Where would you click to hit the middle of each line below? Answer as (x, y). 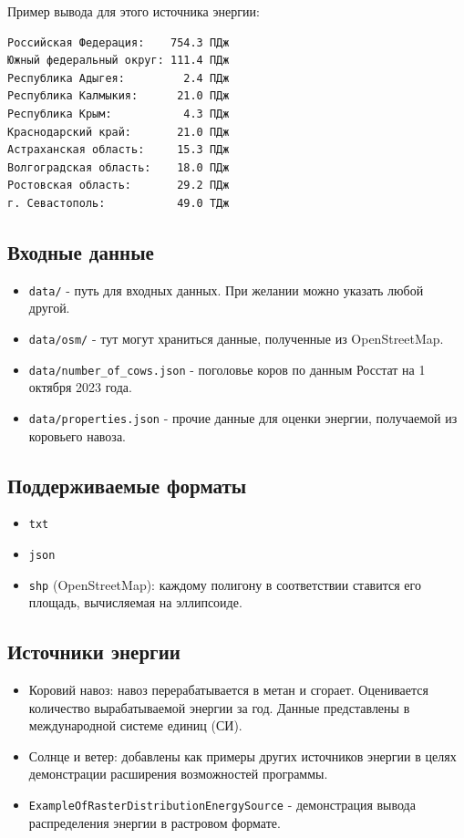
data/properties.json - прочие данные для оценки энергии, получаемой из (243, 417)
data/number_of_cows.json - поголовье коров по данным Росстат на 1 (227, 369)
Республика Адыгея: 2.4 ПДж (119, 78)
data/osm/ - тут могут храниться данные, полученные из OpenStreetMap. (236, 338)
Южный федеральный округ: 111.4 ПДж (119, 61)
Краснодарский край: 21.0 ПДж (119, 132)
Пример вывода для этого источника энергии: (134, 11)
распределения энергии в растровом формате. (155, 822)
